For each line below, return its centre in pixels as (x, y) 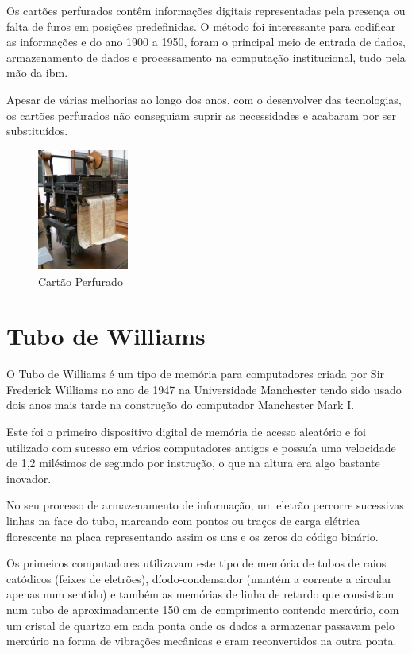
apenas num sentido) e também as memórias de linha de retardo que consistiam (200, 594)
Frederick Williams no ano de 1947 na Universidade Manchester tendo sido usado (204, 389)
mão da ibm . (37, 73)
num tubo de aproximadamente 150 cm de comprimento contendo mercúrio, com (203, 609)
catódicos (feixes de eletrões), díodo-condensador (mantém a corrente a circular (199, 578)
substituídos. (37, 131)
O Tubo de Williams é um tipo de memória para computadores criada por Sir (196, 374)
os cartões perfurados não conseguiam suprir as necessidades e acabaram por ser (202, 115)
